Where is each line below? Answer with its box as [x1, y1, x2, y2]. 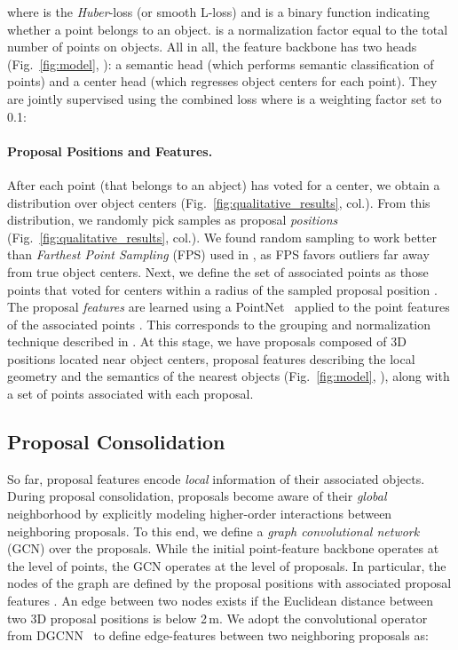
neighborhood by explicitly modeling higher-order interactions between [7, 504, 392, 523]
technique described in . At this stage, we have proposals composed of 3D [7, 332, 407, 351]
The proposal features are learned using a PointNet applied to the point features [7, 297, 450, 316]
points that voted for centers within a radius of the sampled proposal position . [7, 280, 438, 298]
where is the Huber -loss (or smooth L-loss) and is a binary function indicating [7, 3, 430, 20]
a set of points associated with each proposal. [7, 384, 254, 403]
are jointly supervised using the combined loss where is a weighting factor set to [7, 89, 442, 107]
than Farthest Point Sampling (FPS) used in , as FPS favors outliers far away [7, 245, 430, 264]
